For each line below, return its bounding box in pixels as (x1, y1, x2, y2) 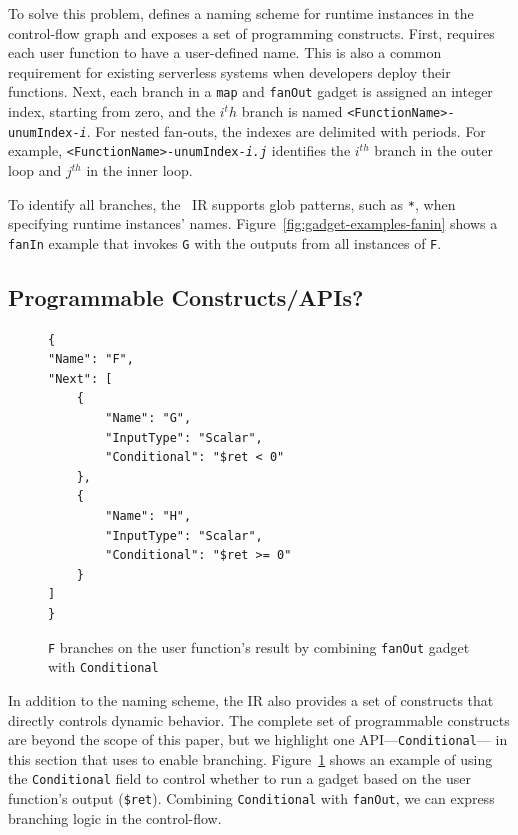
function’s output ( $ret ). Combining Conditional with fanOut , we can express (8, 788, 495, 809)
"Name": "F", (48, 352, 134, 367)
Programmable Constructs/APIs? (8, 281, 364, 312)
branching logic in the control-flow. (8, 807, 222, 828)
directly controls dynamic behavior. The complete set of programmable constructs (8, 709, 510, 730)
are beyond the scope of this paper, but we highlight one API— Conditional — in (8, 729, 508, 750)
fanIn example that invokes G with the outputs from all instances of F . (8, 232, 442, 253)
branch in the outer (374, 140, 493, 161)
